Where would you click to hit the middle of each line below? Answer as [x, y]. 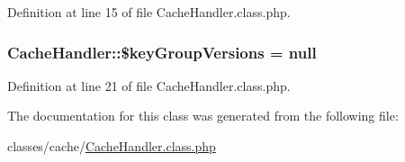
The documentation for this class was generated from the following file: [203, 116]
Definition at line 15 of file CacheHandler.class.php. [149, 12]
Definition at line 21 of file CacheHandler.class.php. [149, 85]
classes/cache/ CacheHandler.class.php [112, 146]
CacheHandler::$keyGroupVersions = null [162, 52]
